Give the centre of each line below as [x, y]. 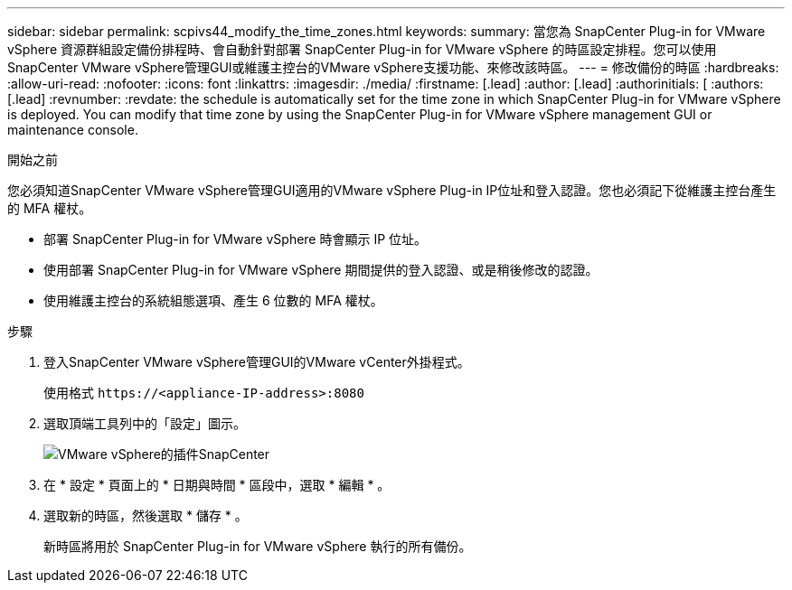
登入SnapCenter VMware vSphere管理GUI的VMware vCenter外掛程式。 [257, 362]
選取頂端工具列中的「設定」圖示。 [145, 423]
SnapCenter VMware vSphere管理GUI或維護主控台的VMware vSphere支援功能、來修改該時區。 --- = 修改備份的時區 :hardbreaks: [393, 67]
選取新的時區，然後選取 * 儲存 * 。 [146, 515]
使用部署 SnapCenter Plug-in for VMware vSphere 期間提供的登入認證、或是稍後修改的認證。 [321, 270]
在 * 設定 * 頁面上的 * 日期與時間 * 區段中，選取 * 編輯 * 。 [217, 485]
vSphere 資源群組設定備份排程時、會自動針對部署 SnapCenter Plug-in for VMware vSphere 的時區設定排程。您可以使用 [362, 49]
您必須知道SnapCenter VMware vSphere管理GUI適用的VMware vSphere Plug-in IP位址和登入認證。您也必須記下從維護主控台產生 [392, 190]
